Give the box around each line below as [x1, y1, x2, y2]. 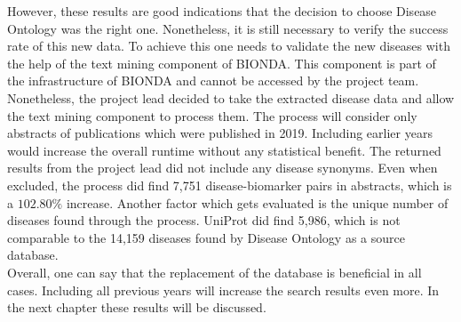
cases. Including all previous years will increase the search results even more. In [7, 280, 440, 299]
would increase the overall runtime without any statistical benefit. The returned [7, 141, 441, 159]
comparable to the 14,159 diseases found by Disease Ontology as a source [7, 228, 405, 246]
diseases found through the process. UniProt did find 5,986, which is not [7, 211, 401, 229]
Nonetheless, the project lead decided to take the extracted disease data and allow [7, 88, 455, 107]
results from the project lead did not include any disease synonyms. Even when [7, 158, 438, 177]
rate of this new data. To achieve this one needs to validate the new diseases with [7, 36, 450, 55]
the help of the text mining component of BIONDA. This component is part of [7, 53, 436, 72]
